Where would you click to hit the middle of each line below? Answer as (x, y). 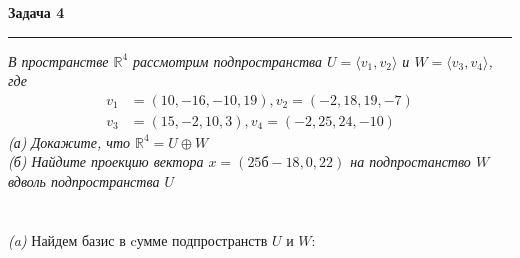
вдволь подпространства (84, 181)
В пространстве (58, 60)
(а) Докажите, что (69, 141)
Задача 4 (36, 12)
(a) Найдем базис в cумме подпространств (138, 239)
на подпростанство (410, 161)
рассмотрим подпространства (228, 60)
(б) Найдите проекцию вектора (106, 161)
